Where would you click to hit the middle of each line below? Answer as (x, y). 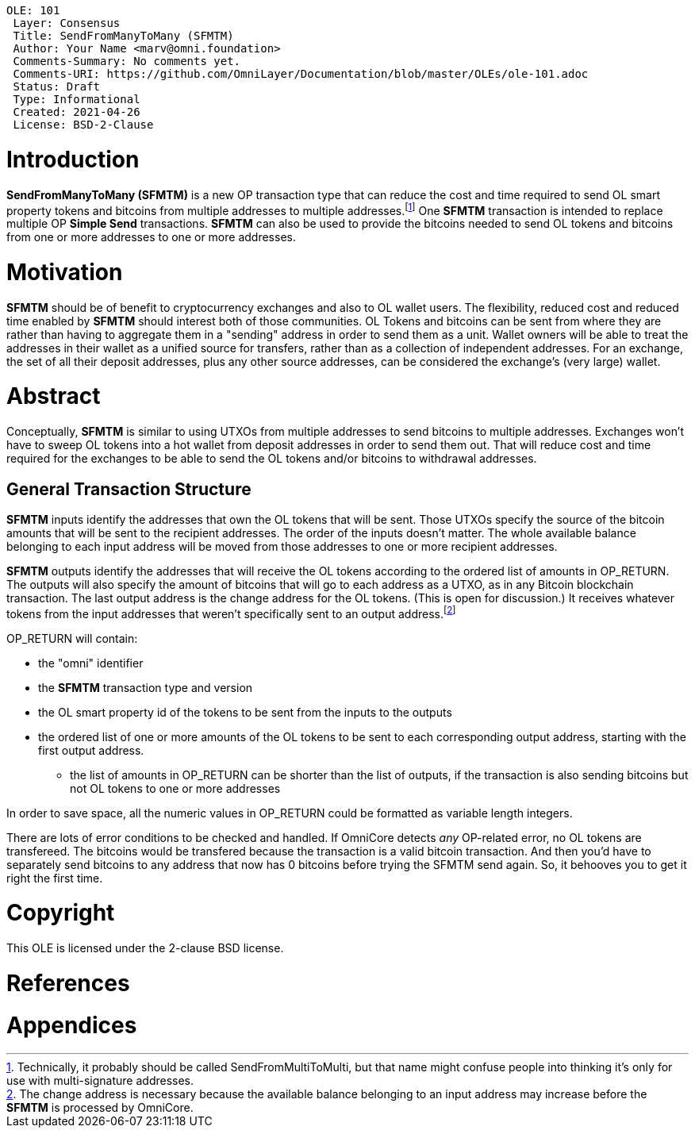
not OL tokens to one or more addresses (175, 788)
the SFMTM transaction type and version (146, 687)
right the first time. (55, 878)
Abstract (54, 396)
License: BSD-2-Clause (83, 125)
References (68, 983)
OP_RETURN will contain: (72, 638)
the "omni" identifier (91, 663)
